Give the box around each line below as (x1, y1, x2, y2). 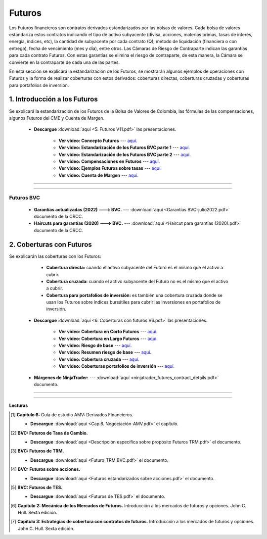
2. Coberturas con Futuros (9, 240, 92, 248)
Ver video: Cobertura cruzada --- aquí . (58, 356, 139, 362)
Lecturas (9, 402, 28, 408)
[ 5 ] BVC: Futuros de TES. (10, 484, 63, 490)
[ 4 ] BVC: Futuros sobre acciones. (10, 466, 81, 472)
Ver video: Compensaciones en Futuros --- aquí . (58, 158, 160, 164)
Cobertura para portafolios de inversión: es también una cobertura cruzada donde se (46, 292, 222, 298)
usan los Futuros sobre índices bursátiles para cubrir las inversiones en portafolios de (46, 299, 221, 305)
